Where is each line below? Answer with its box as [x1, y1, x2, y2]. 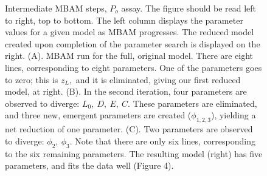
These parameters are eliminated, [133, 96, 257, 109]
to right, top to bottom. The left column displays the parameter [5, 13, 243, 26]
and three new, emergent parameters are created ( [5, 109, 192, 121]
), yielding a [210, 109, 256, 121]
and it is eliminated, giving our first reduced [75, 73, 241, 86]
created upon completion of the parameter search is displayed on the [5, 37, 260, 50]
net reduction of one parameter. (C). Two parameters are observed [5, 123, 253, 135]
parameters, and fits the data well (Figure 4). [5, 159, 174, 172]
